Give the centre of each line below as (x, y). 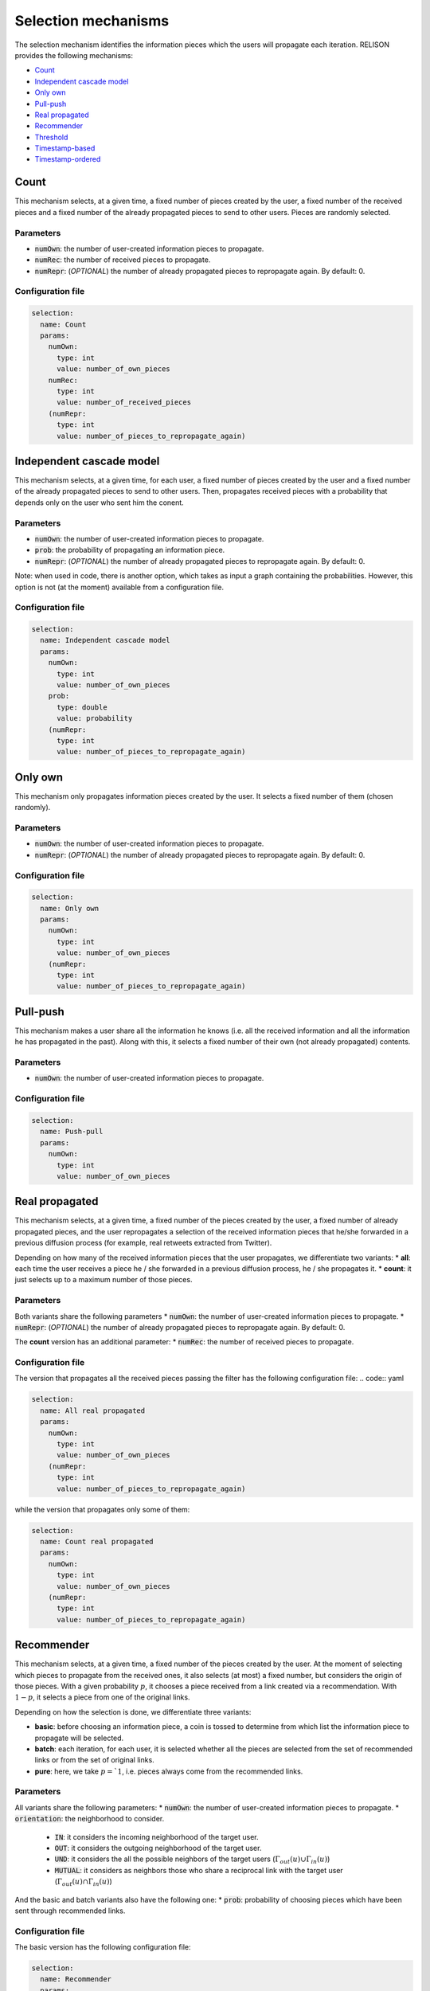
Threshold (51, 137)
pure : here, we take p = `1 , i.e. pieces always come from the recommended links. (169, 1771)
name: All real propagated (93, 1410)
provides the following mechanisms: (74, 55)
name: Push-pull (72, 1132)
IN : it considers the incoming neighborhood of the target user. (156, 1836)
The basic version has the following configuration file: (103, 1947)
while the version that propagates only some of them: (102, 1509)
